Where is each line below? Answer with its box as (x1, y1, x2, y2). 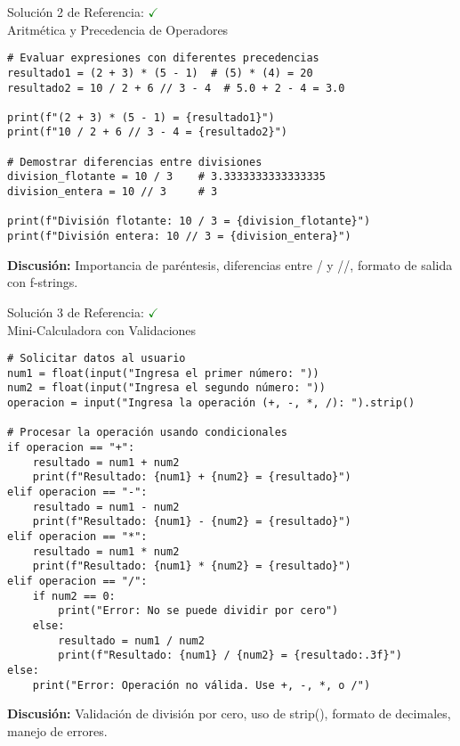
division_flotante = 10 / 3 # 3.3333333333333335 (7, 170, 326, 184)
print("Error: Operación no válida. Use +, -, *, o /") (32, 678, 371, 692)
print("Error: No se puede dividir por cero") (58, 604, 339, 618)
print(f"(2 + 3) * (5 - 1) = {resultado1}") (7, 111, 275, 124)
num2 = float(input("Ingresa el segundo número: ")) (7, 381, 326, 395)
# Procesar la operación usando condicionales (7, 426, 287, 439)
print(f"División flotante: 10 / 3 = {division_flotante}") (7, 215, 371, 228)
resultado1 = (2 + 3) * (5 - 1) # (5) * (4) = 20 (7, 66, 313, 79)
